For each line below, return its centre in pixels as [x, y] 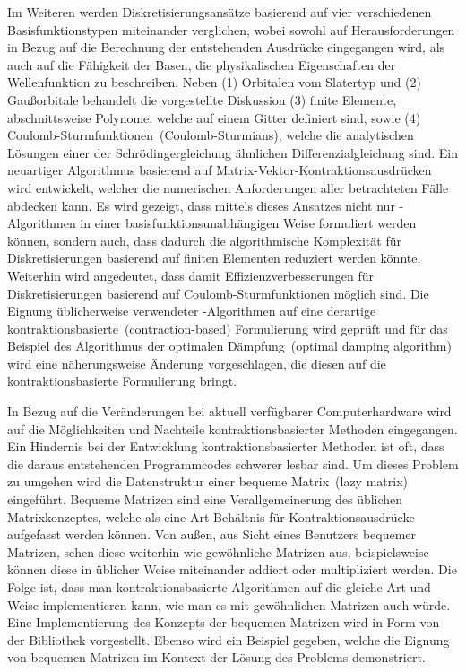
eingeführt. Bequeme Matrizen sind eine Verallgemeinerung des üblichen [205, 499]
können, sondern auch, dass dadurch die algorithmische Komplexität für [204, 240]
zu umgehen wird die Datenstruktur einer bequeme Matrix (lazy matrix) [207, 481]
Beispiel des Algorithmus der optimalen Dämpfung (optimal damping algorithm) [229, 346]
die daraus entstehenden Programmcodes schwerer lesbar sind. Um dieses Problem [233, 463]
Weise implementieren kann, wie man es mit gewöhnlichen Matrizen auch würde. [229, 604]
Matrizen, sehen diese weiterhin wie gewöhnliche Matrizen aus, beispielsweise [218, 551]
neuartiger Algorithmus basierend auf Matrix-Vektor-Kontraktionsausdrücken [220, 170]
